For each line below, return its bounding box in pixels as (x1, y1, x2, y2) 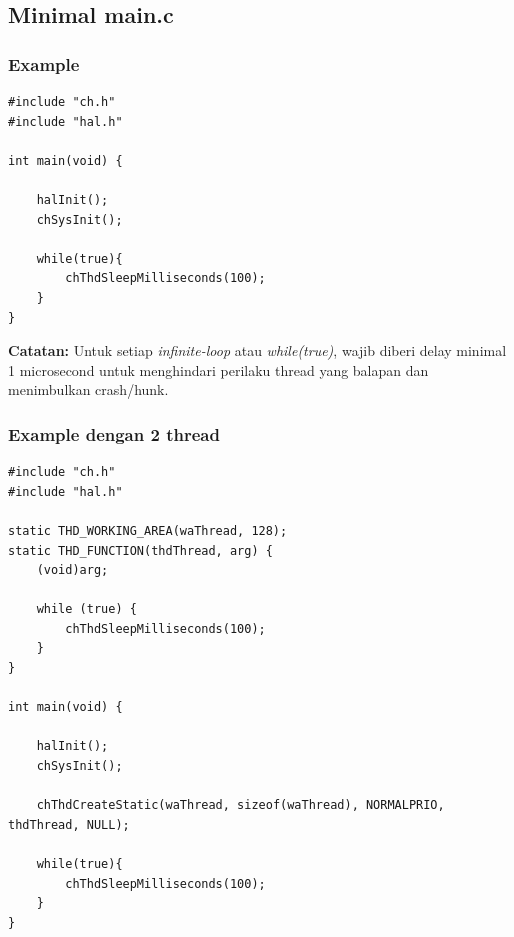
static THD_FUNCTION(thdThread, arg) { (8, 543, 273, 558)
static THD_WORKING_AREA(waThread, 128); (8, 523, 288, 538)
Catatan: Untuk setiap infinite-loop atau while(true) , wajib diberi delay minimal (8, 340, 507, 361)
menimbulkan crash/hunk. (8, 379, 169, 400)
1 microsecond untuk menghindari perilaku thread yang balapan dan (8, 359, 429, 380)
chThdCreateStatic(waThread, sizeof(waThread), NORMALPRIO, (36, 798, 445, 813)
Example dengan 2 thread (8, 421, 220, 446)
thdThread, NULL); (8, 817, 130, 832)
